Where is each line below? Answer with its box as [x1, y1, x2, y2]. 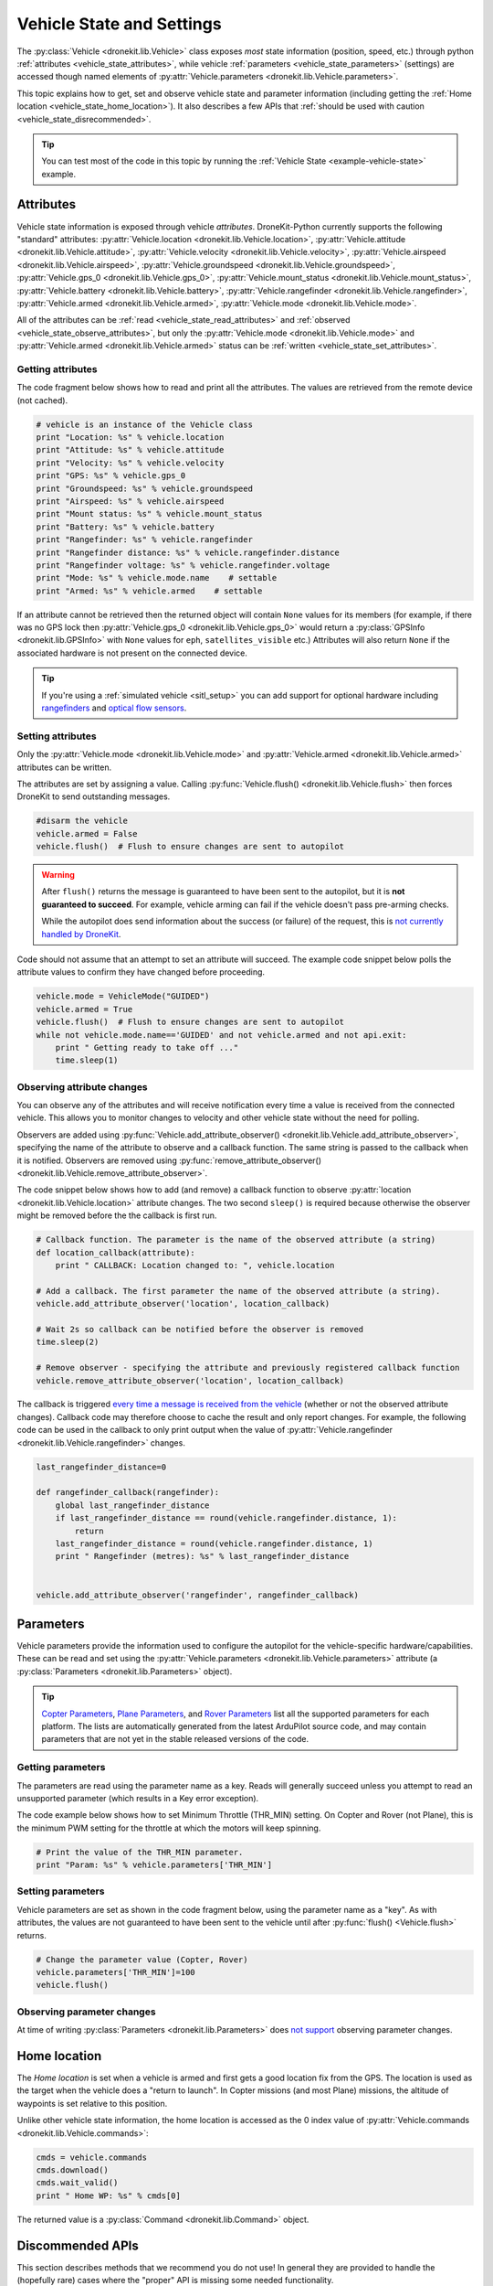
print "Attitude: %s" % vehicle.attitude [36, 444, 225, 455]
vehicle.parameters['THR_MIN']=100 [36, 1967, 195, 1977]
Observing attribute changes [16, 1080, 148, 1093]
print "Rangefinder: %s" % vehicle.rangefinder [36, 535, 253, 545]
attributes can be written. [16, 762, 112, 773]
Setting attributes [16, 730, 97, 742]
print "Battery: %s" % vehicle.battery [36, 521, 215, 532]
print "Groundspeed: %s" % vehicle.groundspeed [36, 483, 253, 494]
